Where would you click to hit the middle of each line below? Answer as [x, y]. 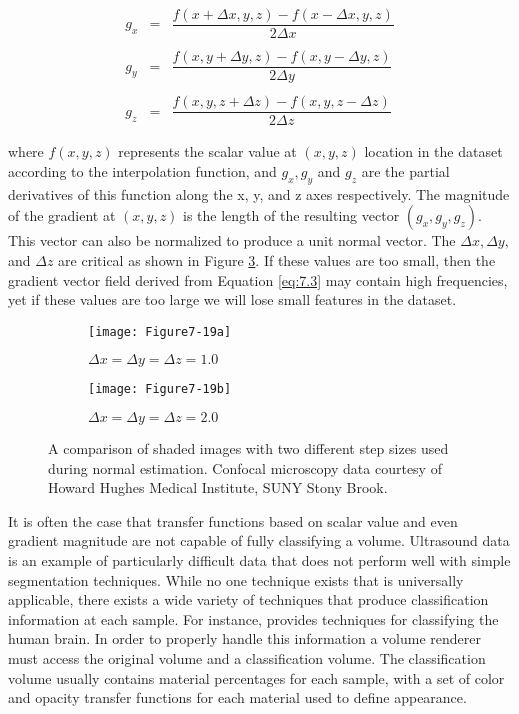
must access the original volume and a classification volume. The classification [247, 657]
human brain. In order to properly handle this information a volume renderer [245, 638]
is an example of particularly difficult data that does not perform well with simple [259, 559]
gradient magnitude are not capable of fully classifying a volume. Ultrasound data [259, 540]
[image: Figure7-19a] [160, 331]
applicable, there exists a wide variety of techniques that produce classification [248, 599]
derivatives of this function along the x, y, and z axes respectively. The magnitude [259, 193]
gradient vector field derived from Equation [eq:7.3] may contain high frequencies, [258, 279]
